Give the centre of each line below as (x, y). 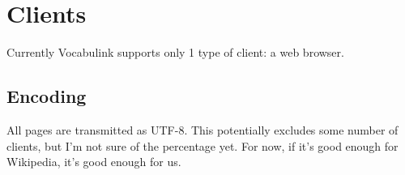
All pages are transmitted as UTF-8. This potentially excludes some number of (202, 129)
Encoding (47, 96)
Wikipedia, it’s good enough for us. (94, 162)
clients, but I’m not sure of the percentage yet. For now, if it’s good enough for (202, 145)
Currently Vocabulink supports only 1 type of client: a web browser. (175, 52)
